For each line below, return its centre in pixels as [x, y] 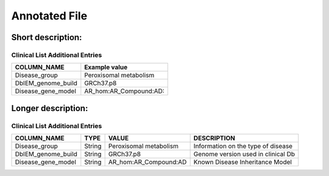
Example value [106, 67]
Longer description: [50, 108]
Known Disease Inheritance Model [243, 162]
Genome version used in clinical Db [244, 154]
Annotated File [49, 16]
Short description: [47, 37]
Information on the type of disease [243, 146]
